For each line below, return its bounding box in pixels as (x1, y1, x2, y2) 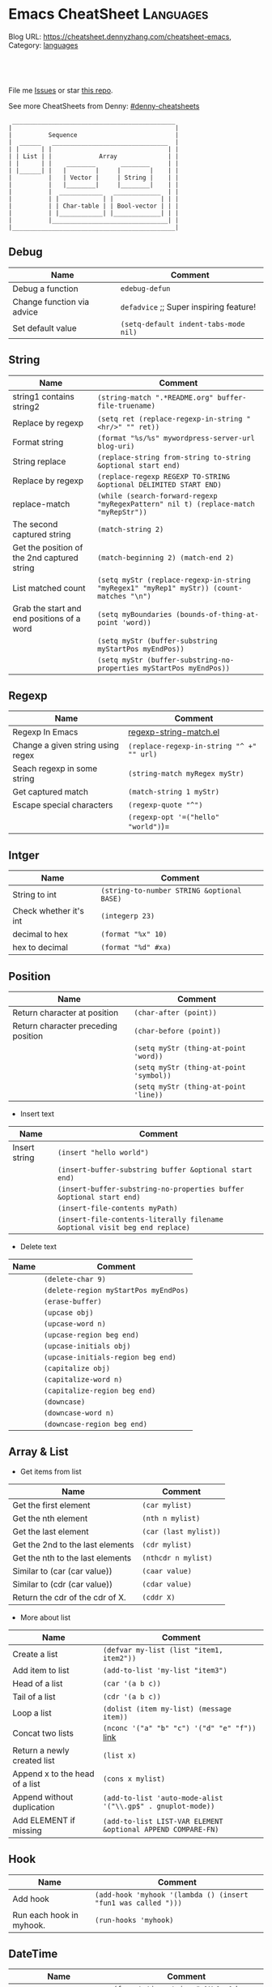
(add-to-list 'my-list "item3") (102, 1665, 228, 1675)
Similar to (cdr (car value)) (12, 1578, 113, 1590)
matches (96, 591, 127, 601)
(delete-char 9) (43, 1274, 107, 1283)
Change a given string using (12, 739, 120, 751)
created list (12, 1754, 55, 1766)
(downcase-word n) (43, 1408, 115, 1417)
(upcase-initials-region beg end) (43, 1353, 176, 1362)
